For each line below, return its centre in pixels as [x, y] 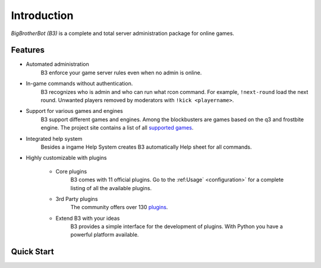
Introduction [42, 15]
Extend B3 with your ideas [88, 218]
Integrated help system [54, 138]
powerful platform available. [105, 235]
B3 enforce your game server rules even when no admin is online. [121, 72]
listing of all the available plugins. [111, 188]
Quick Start [32, 252]
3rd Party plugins [77, 198]
